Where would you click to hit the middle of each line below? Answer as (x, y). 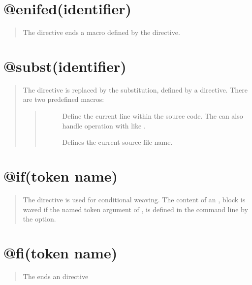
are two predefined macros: (63, 99)
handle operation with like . (104, 125)
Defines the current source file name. (117, 142)
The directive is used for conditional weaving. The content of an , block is (134, 199)
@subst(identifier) (65, 66)
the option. (39, 219)
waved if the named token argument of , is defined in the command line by (135, 209)
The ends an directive (56, 276)
